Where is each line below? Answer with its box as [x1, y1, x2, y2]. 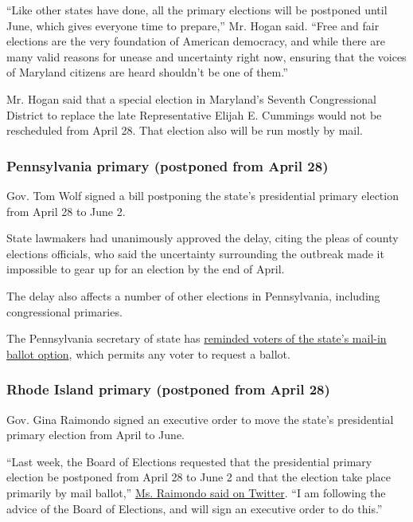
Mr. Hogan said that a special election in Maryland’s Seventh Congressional [6, 90, 376, 107]
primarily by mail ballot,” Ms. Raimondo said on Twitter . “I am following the [6, 484, 386, 500]
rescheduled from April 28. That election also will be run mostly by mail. [6, 122, 363, 139]
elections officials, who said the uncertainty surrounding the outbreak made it [6, 245, 384, 261]
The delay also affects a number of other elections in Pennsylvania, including [6, 287, 380, 304]
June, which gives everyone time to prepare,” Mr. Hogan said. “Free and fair [6, 17, 380, 33]
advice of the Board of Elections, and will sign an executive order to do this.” [6, 500, 383, 516]
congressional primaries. [6, 303, 123, 320]
